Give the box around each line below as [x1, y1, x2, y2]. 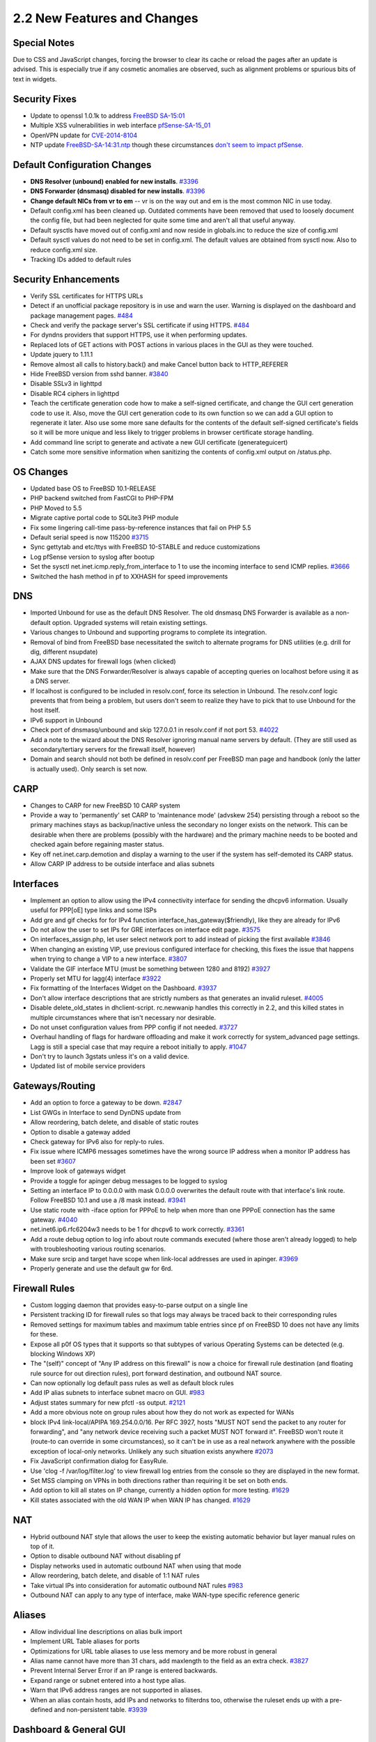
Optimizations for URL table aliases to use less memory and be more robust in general [30, 1647, 277, 1655]
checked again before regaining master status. [30, 840, 164, 849]
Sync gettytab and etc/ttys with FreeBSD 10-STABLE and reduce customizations [30, 543, 260, 551]
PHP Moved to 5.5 [30, 504, 83, 512]
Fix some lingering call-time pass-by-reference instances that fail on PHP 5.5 [30, 523, 251, 532]
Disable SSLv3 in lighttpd [30, 380, 102, 388]
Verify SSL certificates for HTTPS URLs [30, 291, 143, 300]
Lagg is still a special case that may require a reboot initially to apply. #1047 [30, 1042, 247, 1051]
